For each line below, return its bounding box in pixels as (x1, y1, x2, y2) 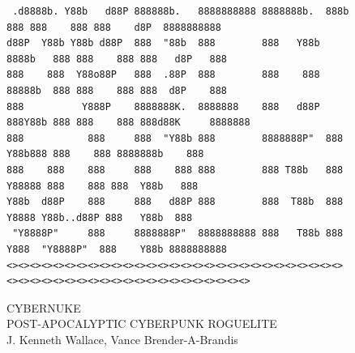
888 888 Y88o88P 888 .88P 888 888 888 (6, 69, 320, 81)
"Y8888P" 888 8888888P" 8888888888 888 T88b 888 (12, 228, 344, 240)
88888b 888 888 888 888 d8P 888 (6, 84, 228, 96)
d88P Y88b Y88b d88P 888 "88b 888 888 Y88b (6, 37, 320, 49)
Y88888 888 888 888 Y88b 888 (6, 180, 199, 192)
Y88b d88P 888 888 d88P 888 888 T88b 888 (6, 196, 344, 208)
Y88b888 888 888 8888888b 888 (6, 148, 204, 160)
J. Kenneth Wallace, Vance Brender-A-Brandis (6, 330, 238, 347)
